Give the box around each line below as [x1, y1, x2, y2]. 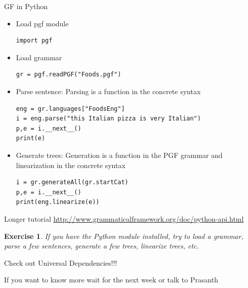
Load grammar [16, 52, 62, 62]
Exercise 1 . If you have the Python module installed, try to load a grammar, [4, 230, 243, 241]
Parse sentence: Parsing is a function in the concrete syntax [16, 86, 201, 96]
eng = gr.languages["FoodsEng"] [16, 105, 125, 112]
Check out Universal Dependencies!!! [4, 257, 117, 268]
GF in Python [4, 1, 48, 11]
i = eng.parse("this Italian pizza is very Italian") [16, 115, 201, 122]
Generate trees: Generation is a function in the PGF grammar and [16, 149, 223, 160]
